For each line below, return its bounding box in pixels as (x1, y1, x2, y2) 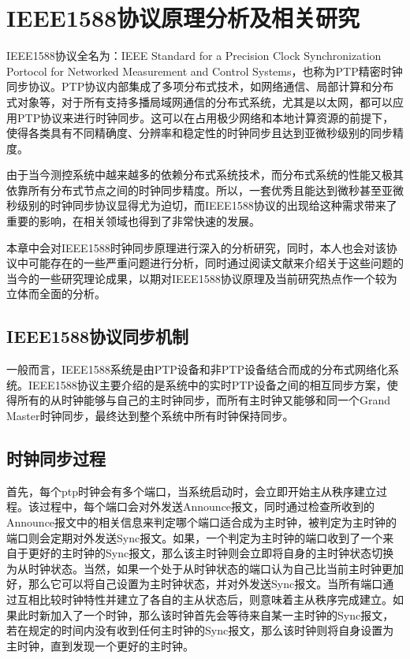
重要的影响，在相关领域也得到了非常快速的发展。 (6, 213, 260, 229)
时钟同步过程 (6, 446, 106, 470)
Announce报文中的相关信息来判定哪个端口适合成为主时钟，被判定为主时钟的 (6, 514, 397, 530)
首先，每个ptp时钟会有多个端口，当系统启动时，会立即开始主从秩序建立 (6, 482, 377, 499)
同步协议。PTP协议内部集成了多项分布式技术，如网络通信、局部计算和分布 (6, 78, 394, 95)
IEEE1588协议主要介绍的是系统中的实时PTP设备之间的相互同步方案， (28, 376, 387, 393)
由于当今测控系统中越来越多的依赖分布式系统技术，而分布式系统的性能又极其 (6, 166, 404, 183)
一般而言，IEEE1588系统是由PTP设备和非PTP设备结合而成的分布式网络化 (6, 361, 389, 378)
